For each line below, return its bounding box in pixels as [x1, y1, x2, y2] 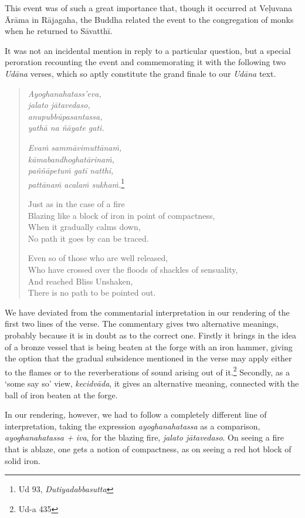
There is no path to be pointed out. [28, 286, 156, 299]
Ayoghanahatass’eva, [28, 87, 101, 99]
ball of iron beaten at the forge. [5, 388, 118, 401]
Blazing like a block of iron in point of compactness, [28, 209, 215, 221]
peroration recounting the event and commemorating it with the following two [5, 56, 286, 68]
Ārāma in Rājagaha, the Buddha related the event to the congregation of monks [5, 13, 294, 25]
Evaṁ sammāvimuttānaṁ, [28, 141, 122, 153]
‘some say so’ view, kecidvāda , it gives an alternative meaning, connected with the [5, 377, 299, 389]
